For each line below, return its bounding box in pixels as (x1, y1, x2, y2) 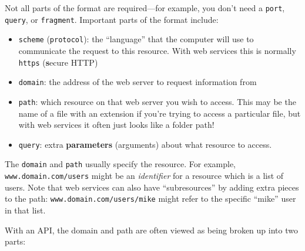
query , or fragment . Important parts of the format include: (5, 13, 219, 25)
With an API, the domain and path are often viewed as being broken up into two (5, 223, 298, 236)
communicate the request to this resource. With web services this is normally (18, 44, 296, 56)
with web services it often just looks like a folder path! (18, 118, 214, 131)
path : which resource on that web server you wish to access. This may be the (18, 95, 296, 107)
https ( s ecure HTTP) (18, 56, 98, 68)
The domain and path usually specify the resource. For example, (5, 158, 236, 170)
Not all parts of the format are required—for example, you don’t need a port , (5, 2, 285, 13)
